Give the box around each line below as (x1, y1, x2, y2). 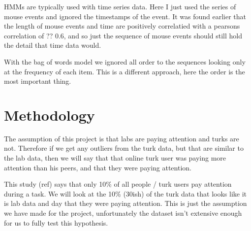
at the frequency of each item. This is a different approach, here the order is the (4, 66, 245, 76)
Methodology (4, 104, 95, 125)
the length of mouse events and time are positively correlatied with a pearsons (4, 21, 240, 31)
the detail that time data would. (4, 40, 101, 50)
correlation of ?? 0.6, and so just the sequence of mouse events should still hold (4, 30, 242, 40)
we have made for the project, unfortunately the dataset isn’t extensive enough (4, 208, 242, 218)
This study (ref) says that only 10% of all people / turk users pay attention (4, 179, 232, 189)
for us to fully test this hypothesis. (4, 217, 108, 228)
